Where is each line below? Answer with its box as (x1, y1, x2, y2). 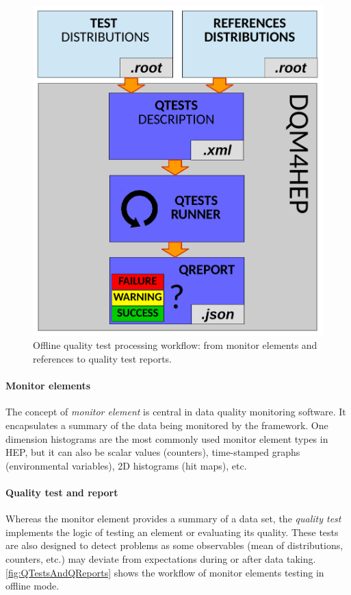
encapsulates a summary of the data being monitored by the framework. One (5, 418, 328, 433)
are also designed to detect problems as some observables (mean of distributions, (5, 538, 343, 552)
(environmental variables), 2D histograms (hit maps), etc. (5, 458, 247, 472)
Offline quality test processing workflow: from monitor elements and (33, 338, 317, 352)
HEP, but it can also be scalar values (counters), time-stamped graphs (5, 445, 300, 459)
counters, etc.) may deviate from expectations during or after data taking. (5, 552, 316, 566)
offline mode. (5, 579, 60, 593)
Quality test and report (5, 485, 118, 500)
